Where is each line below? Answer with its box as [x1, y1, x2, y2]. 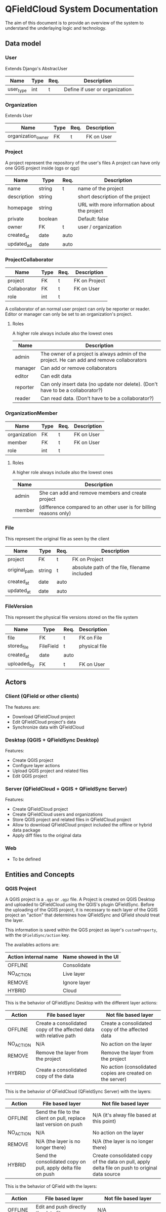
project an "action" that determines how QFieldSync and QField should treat [5, 912, 160, 918]
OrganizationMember [5, 410, 58, 417]
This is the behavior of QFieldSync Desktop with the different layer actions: [5, 999, 158, 1005]
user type [7, 86, 27, 93]
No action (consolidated [101, 1063, 157, 1070]
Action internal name [7, 953, 58, 960]
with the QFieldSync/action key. [5, 932, 70, 938]
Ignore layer [62, 979, 90, 986]
